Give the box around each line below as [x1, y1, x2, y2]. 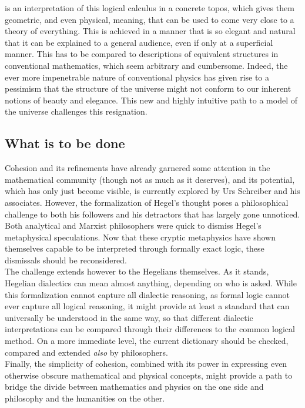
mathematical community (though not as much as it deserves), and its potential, [5, 173, 295, 185]
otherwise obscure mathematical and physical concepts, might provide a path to [5, 369, 293, 381]
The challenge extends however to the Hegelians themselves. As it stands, [5, 265, 269, 277]
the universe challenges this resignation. [5, 105, 148, 118]
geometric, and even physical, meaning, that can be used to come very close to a [5, 13, 294, 25]
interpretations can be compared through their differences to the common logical [5, 323, 295, 335]
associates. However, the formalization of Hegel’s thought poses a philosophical [5, 196, 289, 208]
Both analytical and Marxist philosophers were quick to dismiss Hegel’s [5, 219, 262, 232]
